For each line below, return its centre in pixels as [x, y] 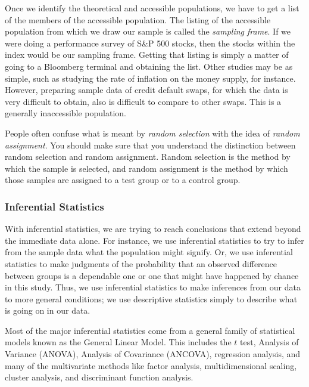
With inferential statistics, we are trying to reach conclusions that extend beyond [153, 229]
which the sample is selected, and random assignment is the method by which [146, 168]
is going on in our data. [48, 310]
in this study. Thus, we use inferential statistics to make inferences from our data [153, 287]
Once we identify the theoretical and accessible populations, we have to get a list [152, 8]
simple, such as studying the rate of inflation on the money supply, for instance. [150, 78]
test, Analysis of [269, 342]
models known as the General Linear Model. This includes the [118, 342]
